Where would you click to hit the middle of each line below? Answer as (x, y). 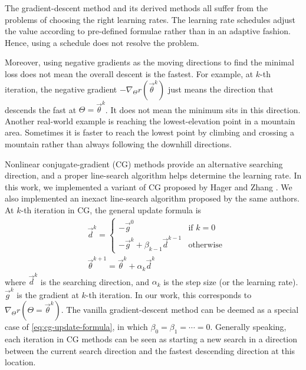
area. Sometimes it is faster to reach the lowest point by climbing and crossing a (149, 132)
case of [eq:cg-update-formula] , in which (76, 327)
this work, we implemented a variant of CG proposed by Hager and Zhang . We (149, 186)
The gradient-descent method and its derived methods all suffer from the (136, 8)
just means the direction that (221, 89)
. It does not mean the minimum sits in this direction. (203, 109)
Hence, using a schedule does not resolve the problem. (102, 42)
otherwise (205, 245)
